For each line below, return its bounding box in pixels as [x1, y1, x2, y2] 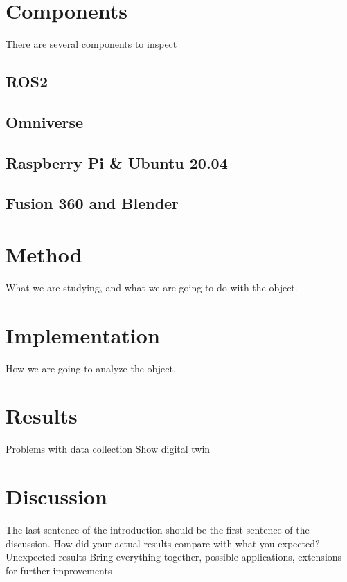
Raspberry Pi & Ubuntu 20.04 [6, 152, 228, 173]
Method [6, 240, 82, 269]
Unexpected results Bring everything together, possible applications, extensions [6, 549, 342, 564]
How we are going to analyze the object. [6, 361, 176, 375]
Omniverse [6, 111, 84, 132]
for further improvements [6, 563, 112, 577]
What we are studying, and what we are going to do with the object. [6, 280, 298, 294]
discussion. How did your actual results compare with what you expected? [6, 536, 320, 550]
